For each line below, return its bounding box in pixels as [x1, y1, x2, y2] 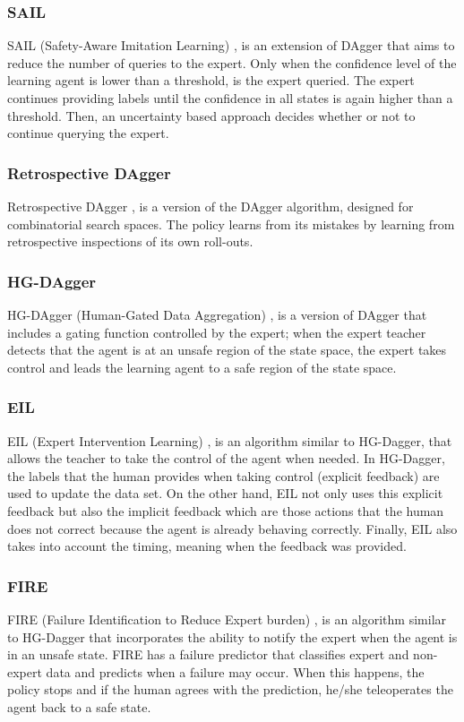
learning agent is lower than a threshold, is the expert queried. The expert [7, 71, 415, 90]
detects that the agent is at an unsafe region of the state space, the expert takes [7, 340, 447, 359]
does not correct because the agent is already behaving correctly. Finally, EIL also [7, 519, 458, 537]
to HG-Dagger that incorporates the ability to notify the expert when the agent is [7, 627, 458, 646]
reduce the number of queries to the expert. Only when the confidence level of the [7, 53, 457, 72]
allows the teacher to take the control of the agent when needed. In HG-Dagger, [7, 449, 445, 468]
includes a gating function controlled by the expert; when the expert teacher [7, 322, 426, 341]
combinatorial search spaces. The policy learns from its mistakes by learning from [7, 214, 455, 233]
